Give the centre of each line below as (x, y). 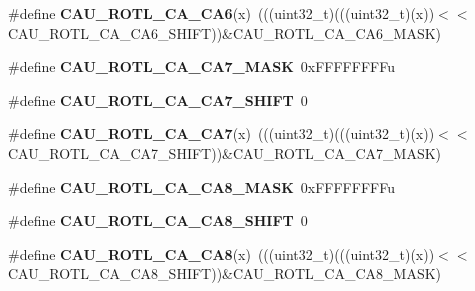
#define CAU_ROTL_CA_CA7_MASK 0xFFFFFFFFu (201, 66)
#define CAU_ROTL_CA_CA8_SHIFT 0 (158, 220)
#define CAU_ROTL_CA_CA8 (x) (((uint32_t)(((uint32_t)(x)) (221, 253)
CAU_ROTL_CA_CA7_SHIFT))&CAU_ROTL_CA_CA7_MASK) (225, 152)
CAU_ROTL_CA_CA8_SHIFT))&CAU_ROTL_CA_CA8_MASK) (225, 273)
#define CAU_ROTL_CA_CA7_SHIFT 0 (158, 99)
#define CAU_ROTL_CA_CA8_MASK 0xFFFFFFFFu (201, 186)
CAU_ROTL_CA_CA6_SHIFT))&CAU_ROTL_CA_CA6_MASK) (225, 32)
